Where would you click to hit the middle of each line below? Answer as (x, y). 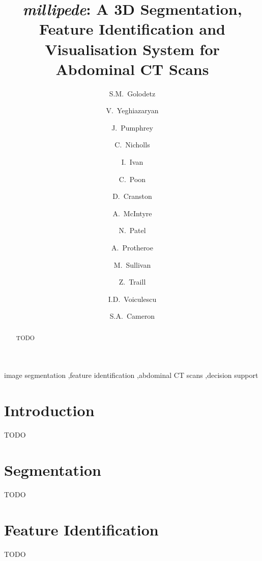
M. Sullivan (132, 264)
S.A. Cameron (132, 316)
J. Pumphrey (132, 127)
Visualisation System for (132, 49)
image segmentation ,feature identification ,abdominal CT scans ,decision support (131, 375)
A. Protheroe (132, 248)
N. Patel (132, 230)
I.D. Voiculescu (132, 299)
